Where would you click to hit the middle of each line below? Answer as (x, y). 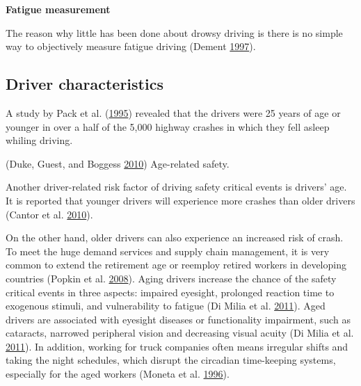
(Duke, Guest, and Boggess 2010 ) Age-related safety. (118, 163)
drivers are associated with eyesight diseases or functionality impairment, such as (178, 319)
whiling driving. (39, 140)
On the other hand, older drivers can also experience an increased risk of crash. (175, 238)
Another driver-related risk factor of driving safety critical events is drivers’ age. (176, 187)
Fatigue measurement (58, 9)
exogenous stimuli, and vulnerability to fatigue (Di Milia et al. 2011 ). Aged (166, 306)
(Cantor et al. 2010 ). (49, 214)
